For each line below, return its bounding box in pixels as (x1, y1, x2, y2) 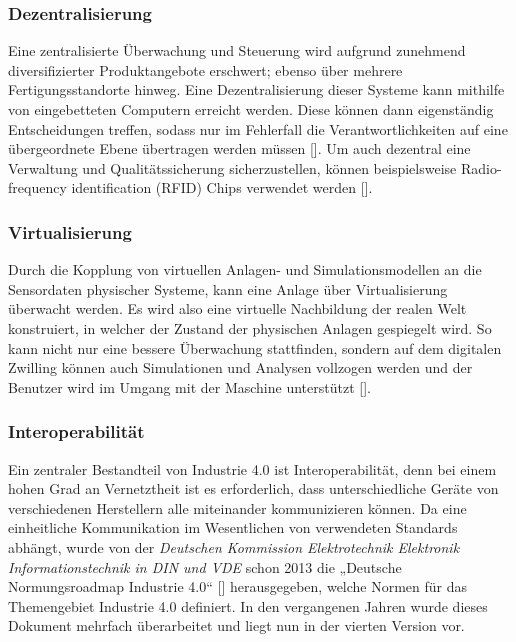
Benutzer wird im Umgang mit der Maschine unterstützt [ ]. (8, 376, 371, 397)
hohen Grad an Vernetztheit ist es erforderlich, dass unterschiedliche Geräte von (8, 478, 499, 499)
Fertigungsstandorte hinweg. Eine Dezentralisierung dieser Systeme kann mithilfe (8, 79, 505, 100)
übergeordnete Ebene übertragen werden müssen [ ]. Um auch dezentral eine (8, 138, 471, 159)
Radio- (460, 157, 502, 178)
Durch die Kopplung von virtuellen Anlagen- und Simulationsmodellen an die (8, 259, 482, 280)
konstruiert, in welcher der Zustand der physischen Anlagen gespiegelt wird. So (8, 317, 492, 338)
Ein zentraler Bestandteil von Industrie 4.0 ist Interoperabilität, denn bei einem (8, 458, 497, 479)
